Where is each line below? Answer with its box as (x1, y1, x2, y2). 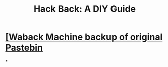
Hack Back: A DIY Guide (33, 3, 136, 15)
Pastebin (5, 42, 43, 53)
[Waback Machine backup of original (5, 31, 163, 43)
